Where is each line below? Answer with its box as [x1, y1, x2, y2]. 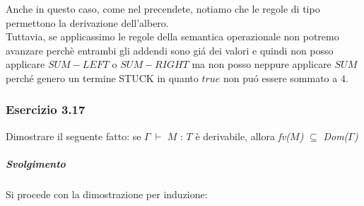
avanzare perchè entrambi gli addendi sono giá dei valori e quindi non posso [6, 42, 334, 57]
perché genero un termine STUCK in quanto [6, 70, 199, 85]
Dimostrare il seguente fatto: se [6, 128, 141, 143]
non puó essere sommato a [223, 70, 338, 85]
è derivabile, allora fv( [195, 128, 290, 143]
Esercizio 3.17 [6, 101, 86, 118]
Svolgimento [6, 156, 66, 171]
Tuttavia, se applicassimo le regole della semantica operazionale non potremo [6, 29, 339, 44]
